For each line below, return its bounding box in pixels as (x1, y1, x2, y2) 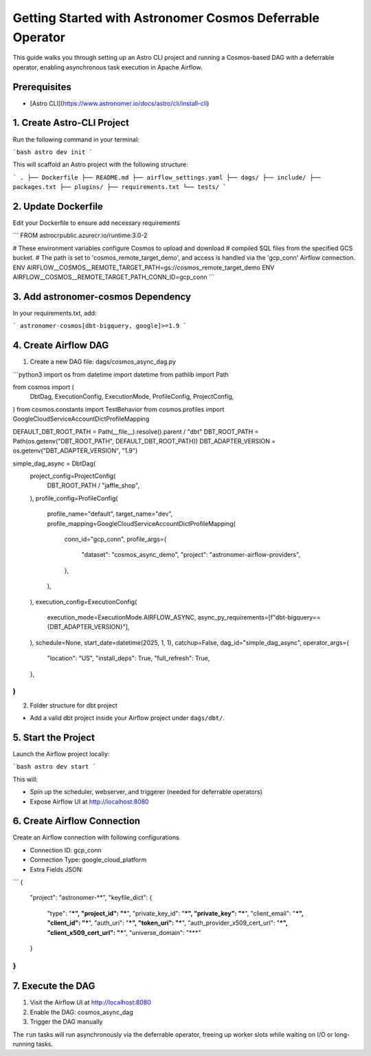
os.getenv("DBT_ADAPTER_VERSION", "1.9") (12, 447, 138, 455)
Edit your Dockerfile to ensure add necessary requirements (12, 219, 180, 227)
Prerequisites (12, 81, 71, 93)
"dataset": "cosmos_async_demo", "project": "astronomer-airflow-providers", (81, 551, 301, 559)
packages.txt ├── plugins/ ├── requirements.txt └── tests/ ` (12, 183, 227, 191)
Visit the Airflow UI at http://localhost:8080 (30, 998, 151, 1006)
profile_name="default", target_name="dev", (47, 509, 173, 518)
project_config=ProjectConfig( (30, 472, 116, 481)
